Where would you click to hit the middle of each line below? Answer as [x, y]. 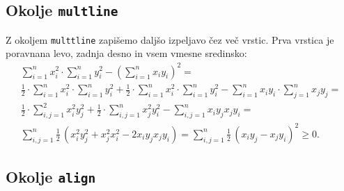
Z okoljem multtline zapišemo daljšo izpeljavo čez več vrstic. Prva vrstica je [170, 39]
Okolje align [51, 177]
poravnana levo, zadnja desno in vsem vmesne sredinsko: [126, 53]
